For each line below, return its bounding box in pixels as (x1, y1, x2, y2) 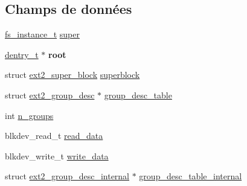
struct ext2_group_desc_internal (5, 170, 130, 182)
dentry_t (5, 48, 39, 60)
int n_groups (5, 109, 54, 121)
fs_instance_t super (5, 28, 80, 40)
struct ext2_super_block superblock (5, 68, 140, 81)
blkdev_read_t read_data (5, 129, 103, 142)
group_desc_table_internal (139, 170, 242, 182)
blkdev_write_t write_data (5, 149, 109, 162)
